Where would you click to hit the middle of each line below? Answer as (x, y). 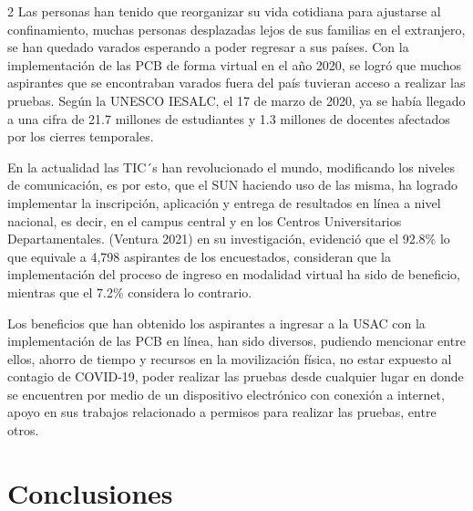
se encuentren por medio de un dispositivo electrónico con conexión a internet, (226, 394)
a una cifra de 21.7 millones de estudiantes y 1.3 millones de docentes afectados (229, 118)
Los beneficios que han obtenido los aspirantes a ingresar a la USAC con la (216, 323)
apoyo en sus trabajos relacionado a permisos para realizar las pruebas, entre (222, 412)
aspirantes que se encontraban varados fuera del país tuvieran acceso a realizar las (236, 83)
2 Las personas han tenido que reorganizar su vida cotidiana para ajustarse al (224, 11)
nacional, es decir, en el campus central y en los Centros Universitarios (205, 220)
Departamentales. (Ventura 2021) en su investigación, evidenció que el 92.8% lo (229, 239)
